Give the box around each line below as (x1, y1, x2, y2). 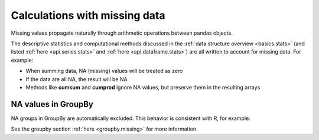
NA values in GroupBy (11, 99, 94, 109)
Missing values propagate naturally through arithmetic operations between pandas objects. (11, 29, 233, 36)
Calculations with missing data (11, 9, 165, 22)
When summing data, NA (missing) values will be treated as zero (25, 68, 183, 75)
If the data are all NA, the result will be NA (25, 75, 128, 82)
